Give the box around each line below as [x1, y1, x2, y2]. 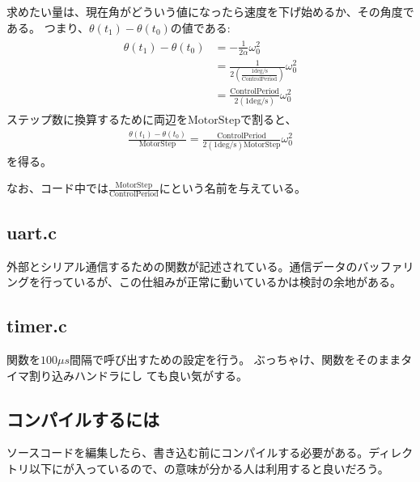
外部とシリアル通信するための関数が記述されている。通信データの [6, 257, 358, 274]
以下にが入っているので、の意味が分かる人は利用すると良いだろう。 [28, 460, 389, 477]
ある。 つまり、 [6, 19, 90, 36]
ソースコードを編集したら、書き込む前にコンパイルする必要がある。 [6, 444, 369, 461]
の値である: [170, 19, 231, 36]
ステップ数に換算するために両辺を [6, 111, 188, 128]
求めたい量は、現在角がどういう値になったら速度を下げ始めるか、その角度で [6, 3, 414, 19]
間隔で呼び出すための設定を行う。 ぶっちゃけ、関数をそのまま [70, 351, 401, 368]
